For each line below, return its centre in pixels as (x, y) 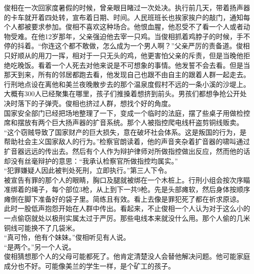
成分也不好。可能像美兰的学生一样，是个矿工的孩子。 (89, 266)
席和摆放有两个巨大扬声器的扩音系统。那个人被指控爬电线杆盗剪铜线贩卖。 (124, 122)
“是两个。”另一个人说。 (40, 246)
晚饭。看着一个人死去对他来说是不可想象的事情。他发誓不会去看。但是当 (134, 65)
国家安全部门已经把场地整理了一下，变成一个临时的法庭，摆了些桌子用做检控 (127, 113)
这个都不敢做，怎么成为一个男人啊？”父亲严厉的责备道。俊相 (152, 46)
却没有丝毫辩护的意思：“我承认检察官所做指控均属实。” (91, 160)
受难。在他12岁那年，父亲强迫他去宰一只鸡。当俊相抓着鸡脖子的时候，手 (127, 36)
